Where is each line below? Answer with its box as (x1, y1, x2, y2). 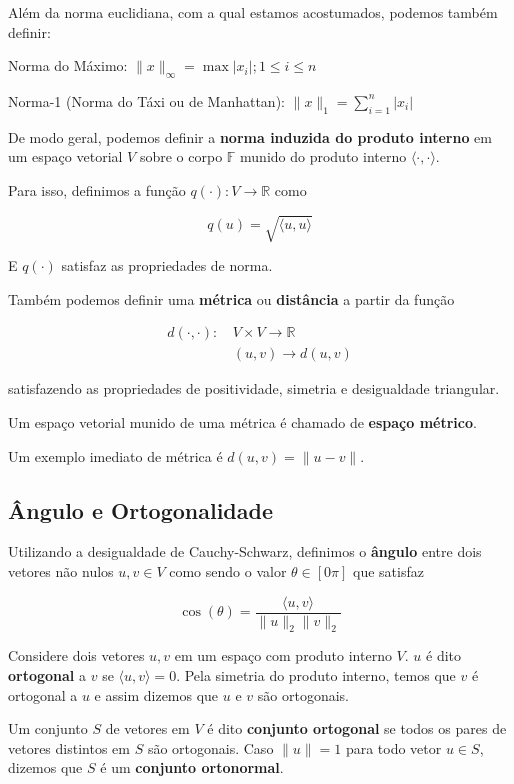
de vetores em (105, 718, 190, 739)
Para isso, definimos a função (8, 179, 186, 200)
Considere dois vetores (8, 645, 145, 666)
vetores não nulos (8, 560, 114, 581)
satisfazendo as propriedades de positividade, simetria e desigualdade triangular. (8, 378, 500, 399)
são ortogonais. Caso (147, 737, 274, 758)
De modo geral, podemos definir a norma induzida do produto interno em (8, 126, 492, 147)
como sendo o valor (169, 560, 287, 581)
